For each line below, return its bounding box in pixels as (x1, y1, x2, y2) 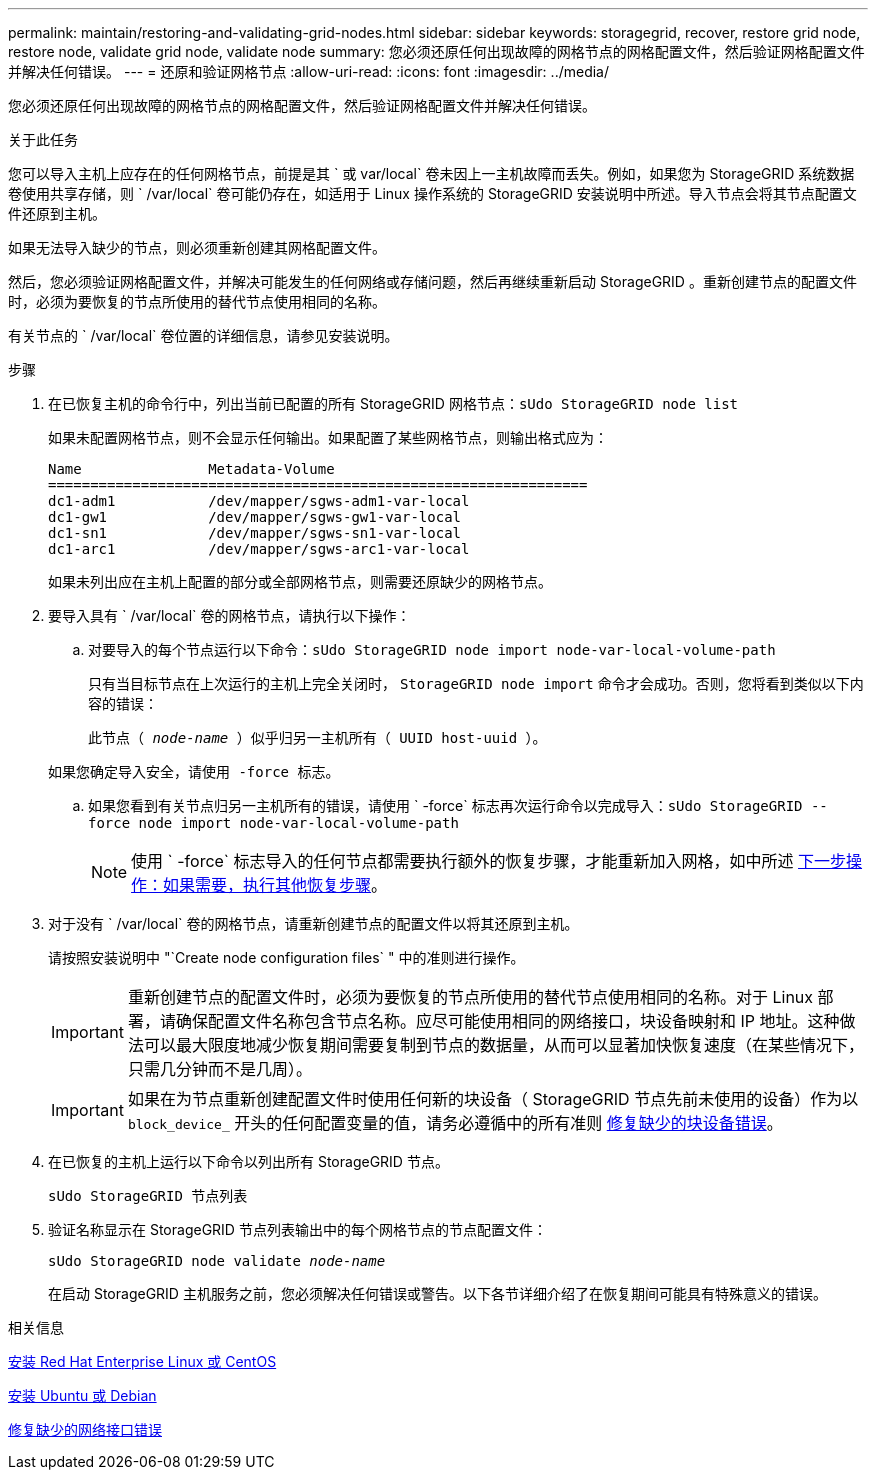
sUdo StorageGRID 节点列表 (48, 1188, 248, 1204)
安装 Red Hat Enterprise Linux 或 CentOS (8, 1353, 277, 1370)
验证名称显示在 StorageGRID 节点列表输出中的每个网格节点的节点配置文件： (48, 1221, 547, 1238)
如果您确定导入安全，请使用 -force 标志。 (48, 764, 340, 780)
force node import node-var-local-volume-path (88, 815, 459, 831)
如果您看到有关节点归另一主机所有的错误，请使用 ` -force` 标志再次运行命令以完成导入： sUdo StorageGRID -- (88, 797, 828, 814)
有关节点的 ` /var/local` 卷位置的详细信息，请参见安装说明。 (8, 327, 399, 344)
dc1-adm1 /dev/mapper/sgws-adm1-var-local (48, 493, 470, 509)
